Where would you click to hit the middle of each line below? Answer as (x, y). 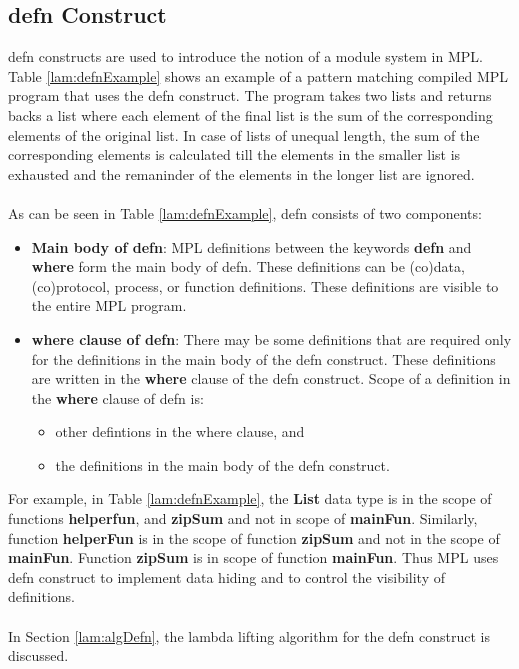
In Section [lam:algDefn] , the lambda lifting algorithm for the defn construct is (249, 635)
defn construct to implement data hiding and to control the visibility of (227, 576)
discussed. (38, 655)
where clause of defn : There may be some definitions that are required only (271, 338)
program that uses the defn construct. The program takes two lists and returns (250, 95)
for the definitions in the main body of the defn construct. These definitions (263, 358)
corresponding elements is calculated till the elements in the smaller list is (234, 154)
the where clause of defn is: (117, 397)
